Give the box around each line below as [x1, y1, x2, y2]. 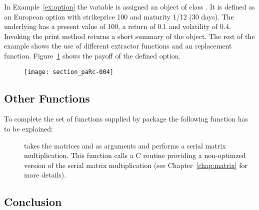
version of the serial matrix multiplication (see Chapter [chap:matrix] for [24, 159, 247, 170]
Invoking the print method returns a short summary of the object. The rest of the [4, 30, 255, 41]
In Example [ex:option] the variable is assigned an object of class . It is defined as [4, 1, 255, 11]
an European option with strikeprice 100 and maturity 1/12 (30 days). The [4, 11, 234, 21]
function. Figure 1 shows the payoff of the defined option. [4, 50, 181, 60]
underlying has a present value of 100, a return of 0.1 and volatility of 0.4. [4, 21, 231, 31]
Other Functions [4, 90, 90, 105]
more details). [24, 169, 66, 180]
